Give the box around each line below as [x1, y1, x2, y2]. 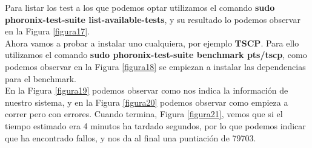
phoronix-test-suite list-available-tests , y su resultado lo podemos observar [5, 13, 300, 25]
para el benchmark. [5, 72, 76, 85]
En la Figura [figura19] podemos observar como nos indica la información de [5, 84, 288, 97]
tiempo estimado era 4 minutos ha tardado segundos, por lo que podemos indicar [5, 119, 306, 132]
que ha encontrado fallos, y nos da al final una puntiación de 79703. [5, 131, 256, 144]
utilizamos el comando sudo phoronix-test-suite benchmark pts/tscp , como [5, 48, 307, 61]
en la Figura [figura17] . [5, 25, 90, 37]
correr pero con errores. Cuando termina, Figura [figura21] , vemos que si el [5, 108, 283, 120]
